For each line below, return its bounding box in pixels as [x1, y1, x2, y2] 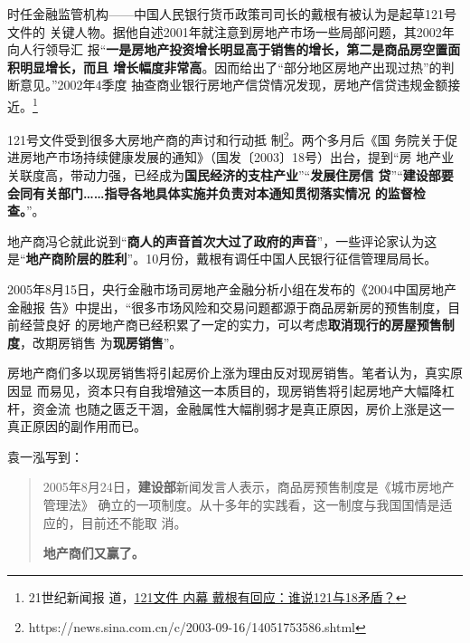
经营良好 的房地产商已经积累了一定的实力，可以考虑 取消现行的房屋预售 [19, 315, 442, 334]
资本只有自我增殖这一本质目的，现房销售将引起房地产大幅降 [87, 381, 442, 399]
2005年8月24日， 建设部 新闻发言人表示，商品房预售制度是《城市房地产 [42, 477, 455, 496]
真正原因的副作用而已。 [7, 417, 146, 436]
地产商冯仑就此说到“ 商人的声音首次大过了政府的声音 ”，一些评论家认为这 [7, 231, 437, 250]
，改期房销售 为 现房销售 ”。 [20, 332, 183, 351]
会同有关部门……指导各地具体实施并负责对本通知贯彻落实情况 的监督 [7, 183, 413, 202]
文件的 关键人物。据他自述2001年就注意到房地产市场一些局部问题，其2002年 [7, 22, 455, 41]
